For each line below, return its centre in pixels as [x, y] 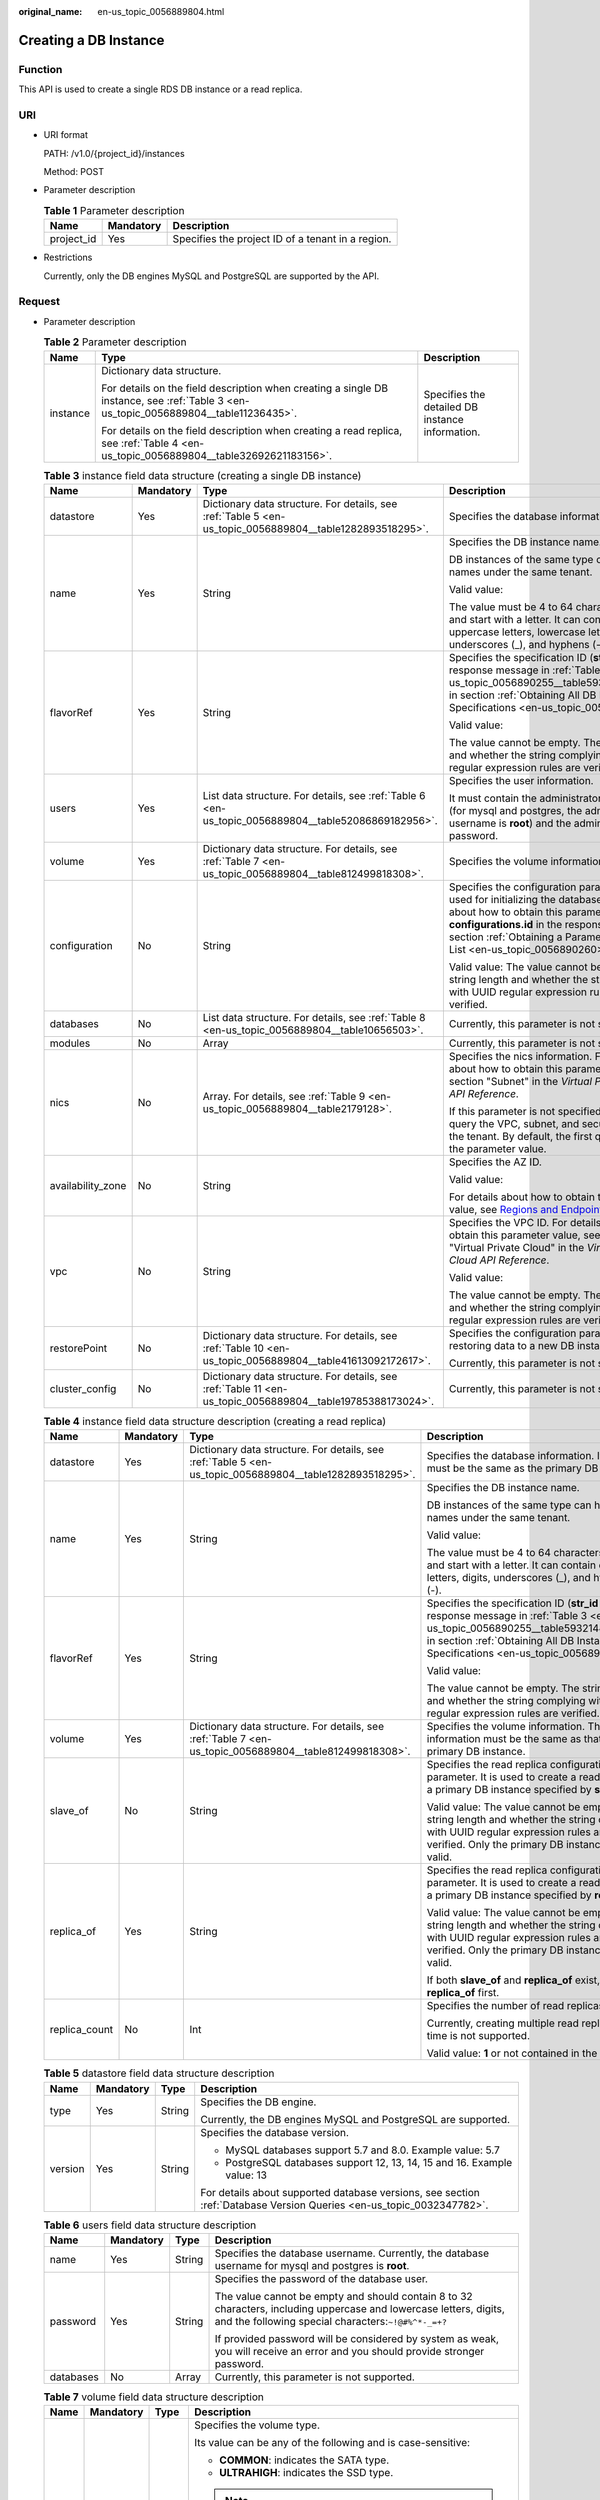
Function [40, 69]
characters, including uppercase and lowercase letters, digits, [359, 2309]
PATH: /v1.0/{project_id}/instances [114, 153]
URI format [66, 135]
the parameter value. [497, 1148]
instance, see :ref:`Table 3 [162, 400]
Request [39, 302]
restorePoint [78, 1348]
